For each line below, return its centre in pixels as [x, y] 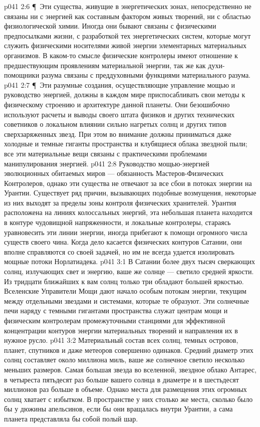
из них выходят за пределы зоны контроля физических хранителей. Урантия [120, 202]
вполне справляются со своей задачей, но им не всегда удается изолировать [119, 251]
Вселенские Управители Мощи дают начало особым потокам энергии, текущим [125, 291]
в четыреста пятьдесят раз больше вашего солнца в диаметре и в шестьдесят [121, 379]
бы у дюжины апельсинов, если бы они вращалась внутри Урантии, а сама [118, 409]
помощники [22, 75]
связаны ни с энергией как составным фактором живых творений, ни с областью [127, 16]
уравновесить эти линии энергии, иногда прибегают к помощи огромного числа [126, 232]
